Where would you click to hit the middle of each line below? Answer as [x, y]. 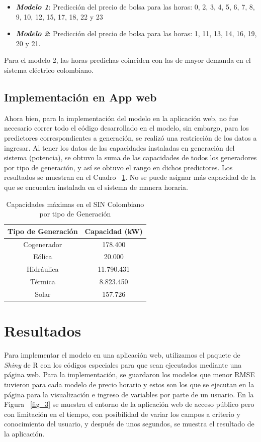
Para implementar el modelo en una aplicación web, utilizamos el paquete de [122, 355]
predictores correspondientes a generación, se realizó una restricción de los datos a [130, 137]
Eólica [43, 256]
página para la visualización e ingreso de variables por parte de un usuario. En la [129, 394]
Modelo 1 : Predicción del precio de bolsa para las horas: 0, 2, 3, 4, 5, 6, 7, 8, [135, 7]
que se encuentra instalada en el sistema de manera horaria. [96, 187]
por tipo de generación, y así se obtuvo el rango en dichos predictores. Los [118, 167]
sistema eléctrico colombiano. [49, 70]
